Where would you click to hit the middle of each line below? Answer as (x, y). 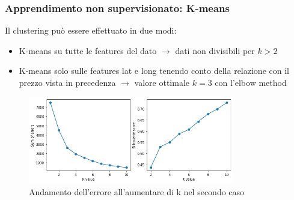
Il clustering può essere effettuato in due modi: (91, 30)
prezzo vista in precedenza (67, 82)
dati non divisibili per (215, 50)
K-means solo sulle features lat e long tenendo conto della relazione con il (154, 71)
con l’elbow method (251, 82)
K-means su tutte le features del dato (88, 50)
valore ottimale (162, 82)
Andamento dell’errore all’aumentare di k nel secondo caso (137, 191)
